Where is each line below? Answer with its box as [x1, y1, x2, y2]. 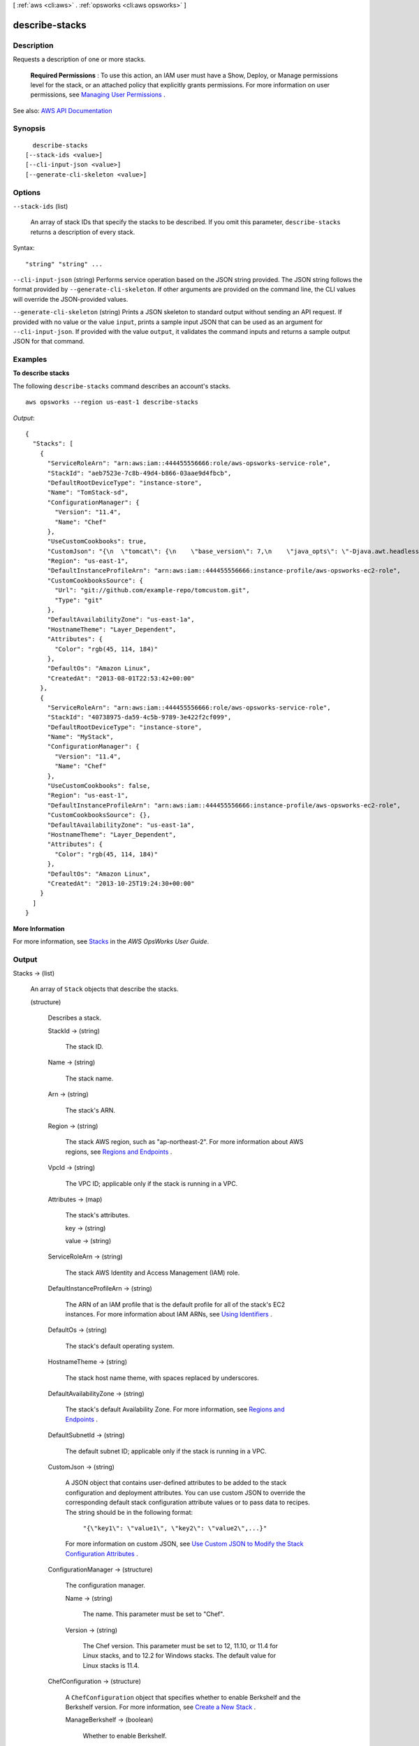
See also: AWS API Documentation [13, 106, 112, 115]
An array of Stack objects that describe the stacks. [30, 985, 179, 993]
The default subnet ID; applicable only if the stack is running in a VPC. [65, 1446, 267, 1455]
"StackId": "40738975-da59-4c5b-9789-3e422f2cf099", [47, 713, 232, 721]
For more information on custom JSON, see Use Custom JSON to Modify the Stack [65, 1540, 304, 1548]
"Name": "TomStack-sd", [47, 489, 129, 497]
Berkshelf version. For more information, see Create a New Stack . [65, 1703, 256, 1711]
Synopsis [13, 124, 45, 133]
